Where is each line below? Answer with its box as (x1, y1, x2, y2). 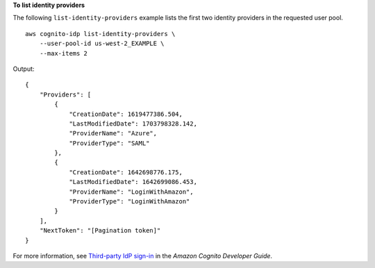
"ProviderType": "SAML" (69, 139, 150, 147)
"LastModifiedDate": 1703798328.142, (69, 119, 198, 128)
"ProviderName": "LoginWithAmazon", (69, 187, 194, 196)
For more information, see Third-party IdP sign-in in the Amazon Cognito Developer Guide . (12, 251, 273, 260)
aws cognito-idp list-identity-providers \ (25, 30, 176, 37)
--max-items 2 (39, 49, 88, 57)
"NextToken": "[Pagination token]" (39, 226, 161, 235)
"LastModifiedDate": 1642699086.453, (69, 178, 198, 186)
